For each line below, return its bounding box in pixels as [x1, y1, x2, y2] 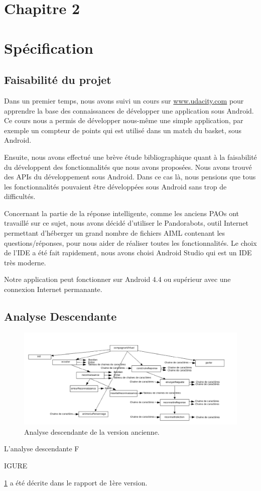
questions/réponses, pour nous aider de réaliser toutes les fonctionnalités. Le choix [4, 237, 257, 248]
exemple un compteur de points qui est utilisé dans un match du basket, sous [4, 125, 242, 135]
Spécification [4, 37, 93, 58]
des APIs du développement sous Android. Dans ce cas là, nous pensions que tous [4, 171, 256, 182]
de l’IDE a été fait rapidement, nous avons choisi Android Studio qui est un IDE [4, 247, 252, 258]
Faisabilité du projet [4, 72, 111, 87]
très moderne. [4, 257, 46, 267]
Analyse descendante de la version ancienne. [24, 426, 160, 437]
